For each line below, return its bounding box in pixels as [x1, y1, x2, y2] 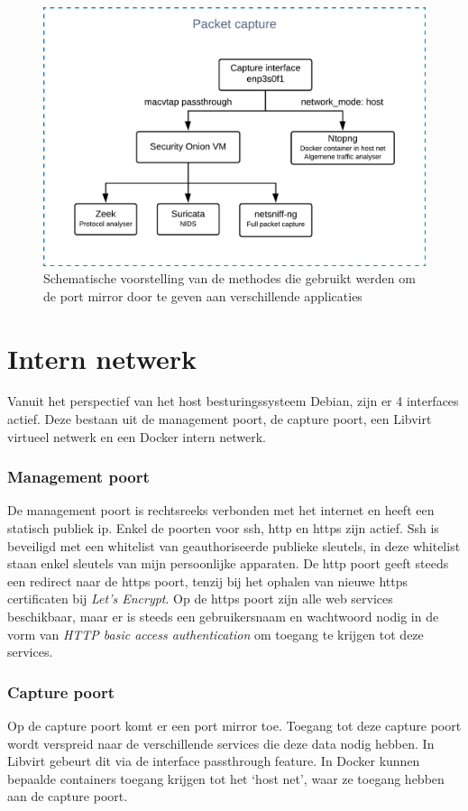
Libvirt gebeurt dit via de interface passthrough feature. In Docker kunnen [7, 751, 420, 770]
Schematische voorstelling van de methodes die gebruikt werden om [43, 269, 416, 288]
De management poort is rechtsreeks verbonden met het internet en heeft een [7, 501, 435, 520]
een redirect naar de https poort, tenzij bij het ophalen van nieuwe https [7, 571, 408, 590]
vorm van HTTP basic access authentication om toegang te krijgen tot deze [7, 624, 424, 643]
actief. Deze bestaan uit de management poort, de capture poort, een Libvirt [7, 410, 432, 429]
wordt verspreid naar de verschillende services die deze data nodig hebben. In [7, 733, 435, 752]
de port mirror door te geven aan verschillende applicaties [43, 286, 362, 305]
